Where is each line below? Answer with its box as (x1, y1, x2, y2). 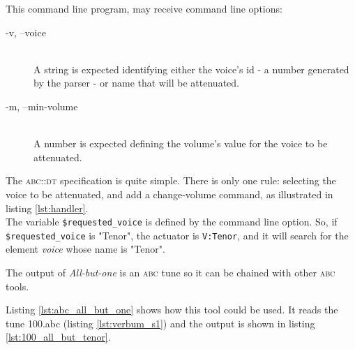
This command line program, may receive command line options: (6, 1, 282, 15)
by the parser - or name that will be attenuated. (33, 75, 239, 90)
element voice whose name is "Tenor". (6, 242, 165, 256)
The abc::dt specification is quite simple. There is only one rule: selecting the (6, 173, 336, 188)
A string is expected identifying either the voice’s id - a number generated (33, 61, 349, 76)
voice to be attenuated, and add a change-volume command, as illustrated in (6, 186, 333, 201)
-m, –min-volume (6, 98, 78, 113)
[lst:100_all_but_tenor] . (6, 329, 111, 344)
